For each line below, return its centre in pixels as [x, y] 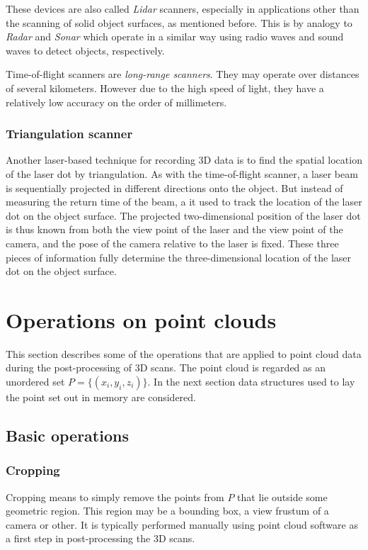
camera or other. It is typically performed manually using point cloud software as [182, 524]
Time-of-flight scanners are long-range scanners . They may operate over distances [183, 74]
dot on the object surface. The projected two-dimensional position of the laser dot [183, 215]
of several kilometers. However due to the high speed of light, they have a [165, 88]
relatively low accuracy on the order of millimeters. [116, 102]
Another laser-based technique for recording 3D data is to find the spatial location [184, 160]
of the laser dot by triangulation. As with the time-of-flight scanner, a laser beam [182, 173]
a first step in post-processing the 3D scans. [100, 538]
